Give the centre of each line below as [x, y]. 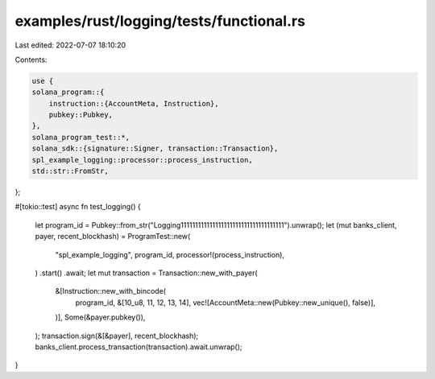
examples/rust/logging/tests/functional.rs [160, 21]
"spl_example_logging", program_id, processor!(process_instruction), [170, 254]
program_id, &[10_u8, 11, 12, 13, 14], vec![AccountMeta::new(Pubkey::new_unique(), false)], [226, 303]
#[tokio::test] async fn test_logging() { [78, 207]
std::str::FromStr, [70, 171]
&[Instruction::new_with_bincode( [111, 291]
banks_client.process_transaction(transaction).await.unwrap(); [139, 347]
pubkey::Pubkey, [81, 115]
